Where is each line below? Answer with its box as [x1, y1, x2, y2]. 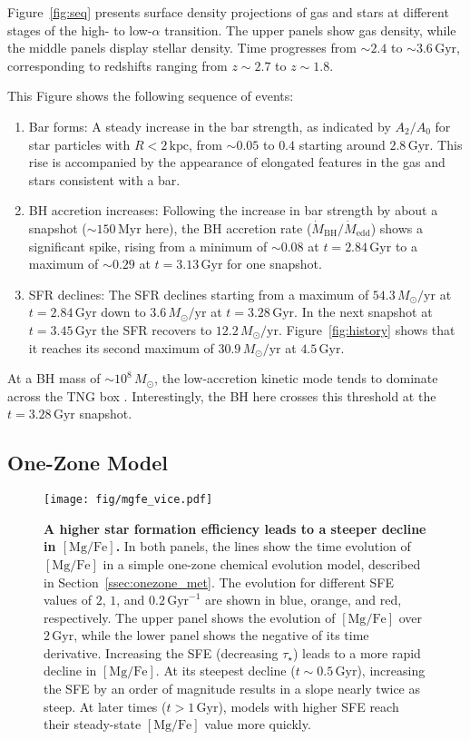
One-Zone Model [7, 449, 168, 477]
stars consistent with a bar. [28, 170, 181, 189]
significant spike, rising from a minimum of [28, 236, 268, 255]
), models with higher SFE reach [218, 696, 399, 715]
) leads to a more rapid [292, 643, 421, 662]
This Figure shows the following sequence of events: [7, 86, 294, 105]
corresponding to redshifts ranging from [7, 55, 228, 74]
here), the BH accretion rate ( [145, 218, 312, 237]
